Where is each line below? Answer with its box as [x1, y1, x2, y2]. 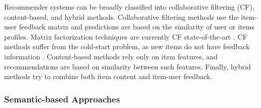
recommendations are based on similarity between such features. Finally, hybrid [4, 61, 251, 71]
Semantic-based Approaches [4, 92, 120, 105]
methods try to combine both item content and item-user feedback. [4, 71, 212, 82]
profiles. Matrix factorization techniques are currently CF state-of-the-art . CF [4, 31, 247, 42]
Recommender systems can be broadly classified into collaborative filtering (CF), [4, 2, 254, 12]
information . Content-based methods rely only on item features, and [4, 51, 218, 61]
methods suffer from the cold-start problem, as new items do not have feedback [4, 41, 250, 52]
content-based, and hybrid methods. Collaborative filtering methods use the [4, 11, 239, 22]
